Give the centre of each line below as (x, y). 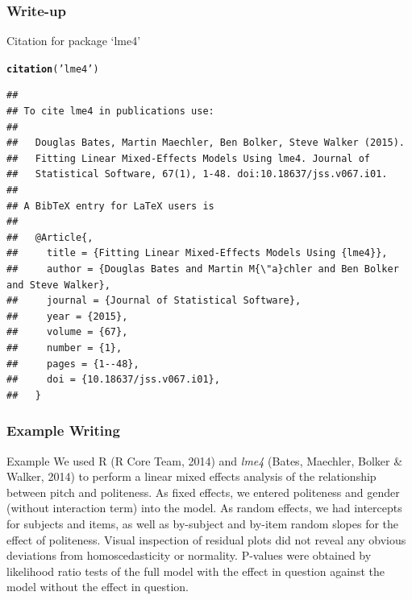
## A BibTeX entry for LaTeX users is (110, 206)
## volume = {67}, (67, 332)
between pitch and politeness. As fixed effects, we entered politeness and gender (203, 492)
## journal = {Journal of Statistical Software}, (154, 301)
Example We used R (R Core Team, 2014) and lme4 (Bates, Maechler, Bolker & (205, 460)
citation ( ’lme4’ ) (53, 69)
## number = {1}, (65, 348)
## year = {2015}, (67, 316)
